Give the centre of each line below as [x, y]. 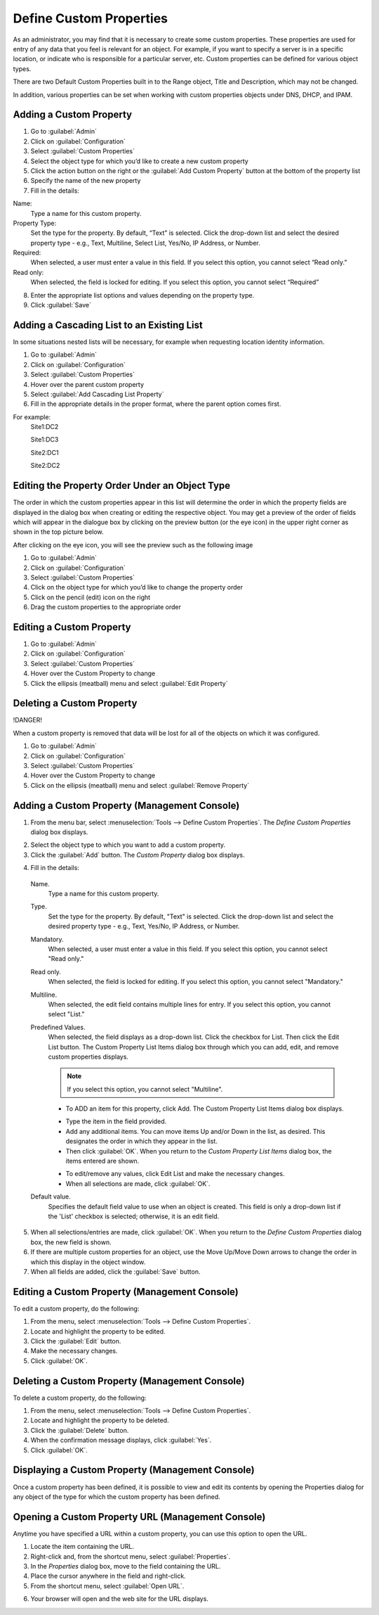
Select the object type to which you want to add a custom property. [128, 845]
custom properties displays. [88, 1057]
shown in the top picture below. [59, 532]
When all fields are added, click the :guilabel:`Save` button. [115, 1271]
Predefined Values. [58, 1027]
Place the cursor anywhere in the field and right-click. [108, 1576]
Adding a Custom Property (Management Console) [126, 805]
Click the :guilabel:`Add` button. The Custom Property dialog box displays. [138, 855]
